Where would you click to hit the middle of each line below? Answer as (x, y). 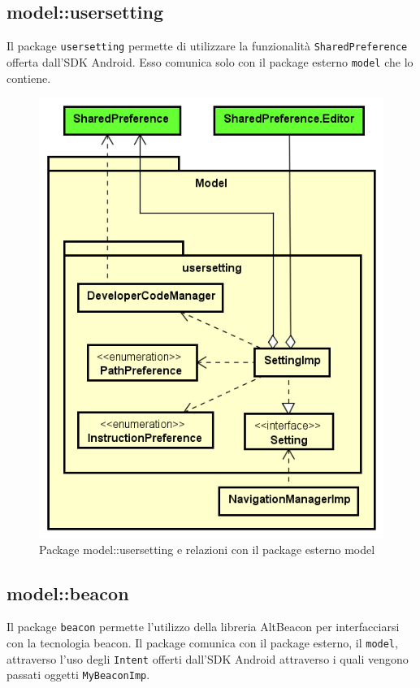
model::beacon (68, 593)
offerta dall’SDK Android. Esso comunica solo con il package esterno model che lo (210, 61)
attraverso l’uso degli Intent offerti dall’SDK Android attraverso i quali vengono (208, 658)
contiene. (29, 78)
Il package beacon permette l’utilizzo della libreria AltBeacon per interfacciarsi (203, 627)
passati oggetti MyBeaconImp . (78, 675)
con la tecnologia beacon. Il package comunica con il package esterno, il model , (202, 643)
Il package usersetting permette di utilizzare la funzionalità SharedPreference (207, 46)
